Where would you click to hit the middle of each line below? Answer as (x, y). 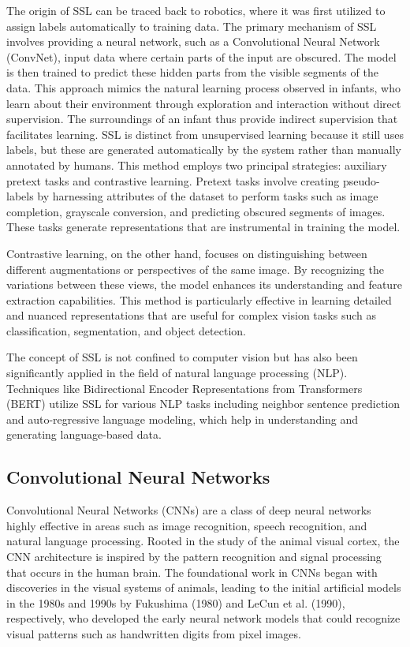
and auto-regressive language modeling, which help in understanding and (183, 419)
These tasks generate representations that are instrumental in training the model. (203, 227)
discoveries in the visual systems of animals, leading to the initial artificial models (204, 587)
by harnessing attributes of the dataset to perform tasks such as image (208, 196)
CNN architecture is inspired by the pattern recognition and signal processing (194, 557)
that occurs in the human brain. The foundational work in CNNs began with (192, 572)
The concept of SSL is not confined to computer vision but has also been (182, 357)
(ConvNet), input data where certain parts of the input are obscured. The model (201, 56)
